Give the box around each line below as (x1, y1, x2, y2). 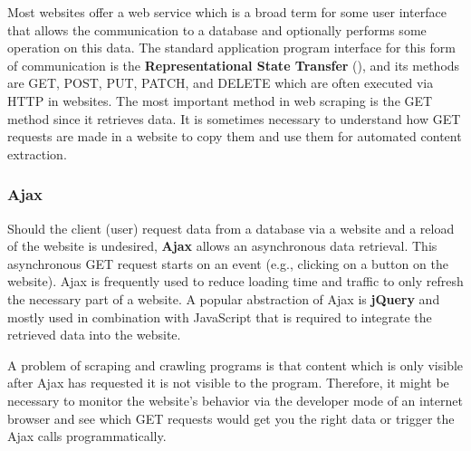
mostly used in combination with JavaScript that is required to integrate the (7, 307, 432, 326)
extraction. (7, 144, 67, 163)
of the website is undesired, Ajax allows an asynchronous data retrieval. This (7, 236, 437, 255)
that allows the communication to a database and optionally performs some (7, 20, 427, 39)
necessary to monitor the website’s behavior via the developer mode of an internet (7, 390, 463, 409)
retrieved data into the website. (7, 325, 181, 344)
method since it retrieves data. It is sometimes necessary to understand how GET (7, 109, 461, 128)
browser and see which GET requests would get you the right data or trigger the (7, 408, 455, 427)
